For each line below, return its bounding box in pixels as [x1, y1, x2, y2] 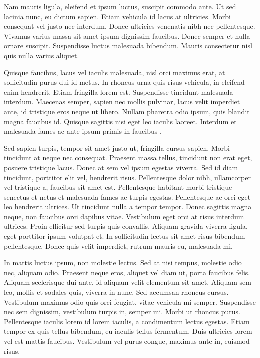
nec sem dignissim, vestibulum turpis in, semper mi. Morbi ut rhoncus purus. [4, 306, 240, 317]
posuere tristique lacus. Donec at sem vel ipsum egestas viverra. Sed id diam [4, 162, 238, 172]
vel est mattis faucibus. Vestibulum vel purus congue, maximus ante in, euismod [4, 336, 250, 346]
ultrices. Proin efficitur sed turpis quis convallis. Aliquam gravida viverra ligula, [4, 221, 248, 231]
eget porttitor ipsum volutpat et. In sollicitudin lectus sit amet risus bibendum [4, 231, 245, 241]
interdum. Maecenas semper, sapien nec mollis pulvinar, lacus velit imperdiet [4, 96, 240, 107]
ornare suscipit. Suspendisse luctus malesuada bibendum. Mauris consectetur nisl [4, 40, 252, 51]
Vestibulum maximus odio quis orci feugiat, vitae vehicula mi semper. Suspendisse [4, 296, 256, 307]
